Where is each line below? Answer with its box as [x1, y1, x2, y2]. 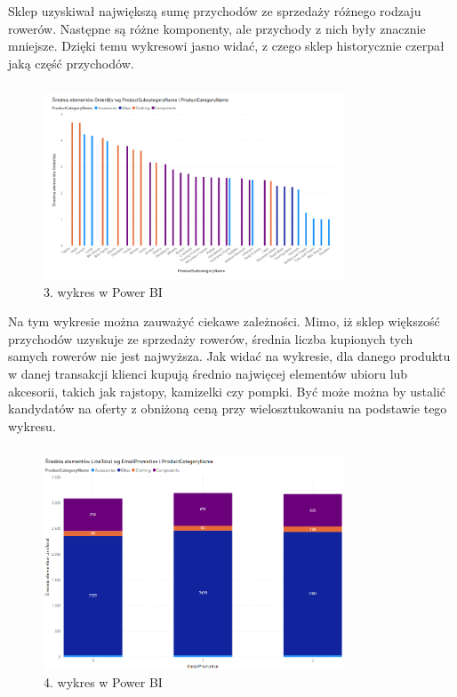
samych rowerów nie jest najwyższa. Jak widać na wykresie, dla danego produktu [8, 347, 451, 365]
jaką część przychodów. [8, 53, 134, 72]
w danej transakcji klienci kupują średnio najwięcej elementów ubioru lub [8, 364, 408, 382]
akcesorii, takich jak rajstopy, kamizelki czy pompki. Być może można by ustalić [8, 381, 446, 400]
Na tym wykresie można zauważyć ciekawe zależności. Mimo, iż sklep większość [8, 312, 440, 331]
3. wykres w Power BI [44, 282, 163, 300]
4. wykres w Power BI [44, 673, 163, 692]
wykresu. [8, 416, 56, 435]
